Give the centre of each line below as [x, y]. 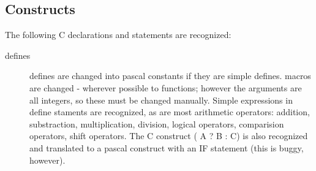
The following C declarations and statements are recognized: [118, 35]
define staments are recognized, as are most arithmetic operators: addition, [170, 112]
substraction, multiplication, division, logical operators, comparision [157, 123]
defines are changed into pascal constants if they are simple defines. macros [170, 76]
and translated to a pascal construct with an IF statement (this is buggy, [167, 147]
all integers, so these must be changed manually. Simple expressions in [161, 100]
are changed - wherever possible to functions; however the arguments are [166, 87]
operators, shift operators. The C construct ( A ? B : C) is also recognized [169, 136]
